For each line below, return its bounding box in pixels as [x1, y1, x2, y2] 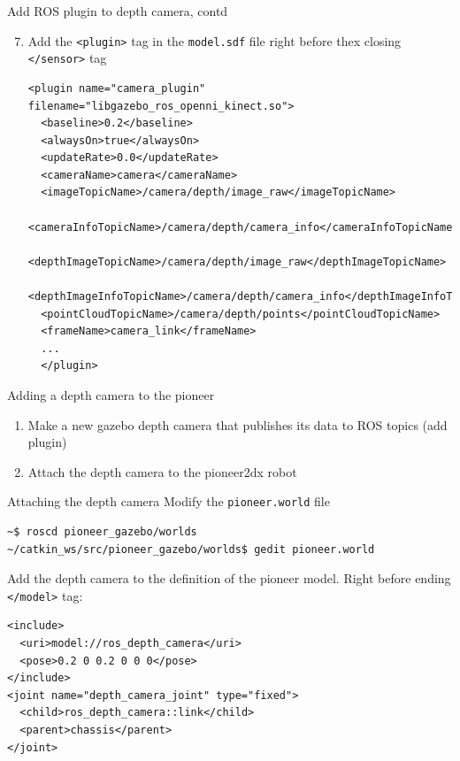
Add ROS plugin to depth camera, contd [7, 2, 228, 19]
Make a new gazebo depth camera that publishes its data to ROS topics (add [27, 415, 448, 434]
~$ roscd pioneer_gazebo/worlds [7, 526, 197, 539]
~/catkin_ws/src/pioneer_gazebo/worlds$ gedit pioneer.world [7, 542, 375, 556]
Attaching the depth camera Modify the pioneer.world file [7, 492, 330, 511]
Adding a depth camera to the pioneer [7, 386, 215, 404]
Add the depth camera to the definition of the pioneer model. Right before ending [7, 569, 451, 588]
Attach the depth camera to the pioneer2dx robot [27, 462, 297, 480]
